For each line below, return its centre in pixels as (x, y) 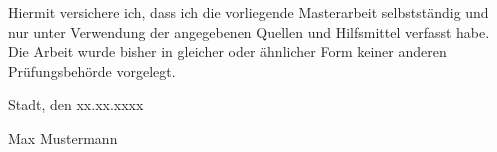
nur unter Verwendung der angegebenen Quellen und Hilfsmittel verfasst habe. (249, 31)
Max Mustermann (63, 137)
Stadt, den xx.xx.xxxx (76, 104)
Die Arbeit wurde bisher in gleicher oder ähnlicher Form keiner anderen (227, 51)
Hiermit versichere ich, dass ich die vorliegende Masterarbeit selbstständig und (248, 12)
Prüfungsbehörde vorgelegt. (92, 70)
